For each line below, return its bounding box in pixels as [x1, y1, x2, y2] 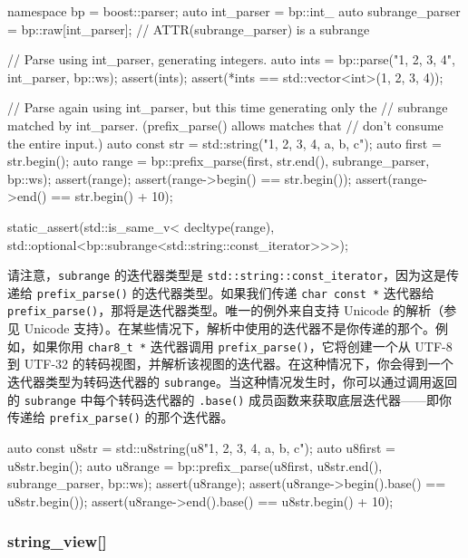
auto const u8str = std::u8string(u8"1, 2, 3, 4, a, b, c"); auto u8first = [7, 438, 395, 457]
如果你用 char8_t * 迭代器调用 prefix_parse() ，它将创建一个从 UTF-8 [32, 336, 453, 355]
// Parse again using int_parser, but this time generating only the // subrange [7, 98, 448, 117]
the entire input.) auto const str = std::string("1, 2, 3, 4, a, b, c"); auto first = [7, 133, 442, 152]
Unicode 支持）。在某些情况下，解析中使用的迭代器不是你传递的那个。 [24, 319, 436, 338]
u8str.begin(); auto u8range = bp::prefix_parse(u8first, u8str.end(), [7, 456, 383, 475]
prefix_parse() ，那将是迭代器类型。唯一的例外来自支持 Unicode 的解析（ [7, 301, 444, 320]
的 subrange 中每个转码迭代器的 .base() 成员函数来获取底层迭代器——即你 [7, 390, 453, 409]
